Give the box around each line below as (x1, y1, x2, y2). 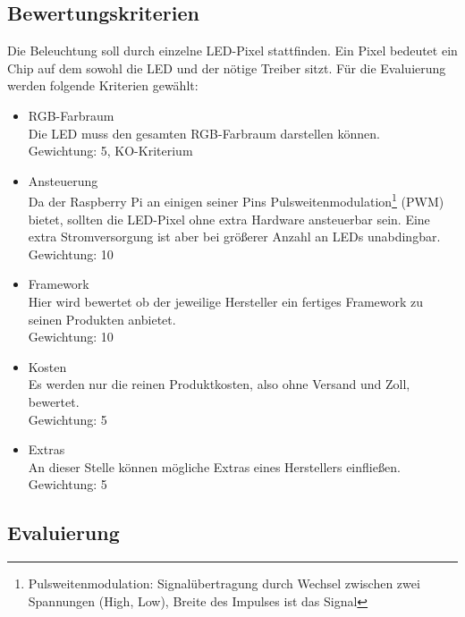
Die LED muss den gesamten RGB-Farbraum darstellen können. (28, 123, 380, 142)
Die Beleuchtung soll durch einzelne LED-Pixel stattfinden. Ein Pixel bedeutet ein (7, 41, 458, 60)
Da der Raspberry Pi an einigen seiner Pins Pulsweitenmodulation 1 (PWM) (28, 190, 444, 211)
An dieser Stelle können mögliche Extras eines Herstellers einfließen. (28, 457, 401, 476)
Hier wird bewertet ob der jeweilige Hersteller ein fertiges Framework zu (28, 292, 424, 310)
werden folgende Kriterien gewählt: (7, 76, 199, 95)
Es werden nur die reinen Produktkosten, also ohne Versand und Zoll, (28, 375, 410, 393)
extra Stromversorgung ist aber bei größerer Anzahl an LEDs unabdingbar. (28, 227, 441, 246)
